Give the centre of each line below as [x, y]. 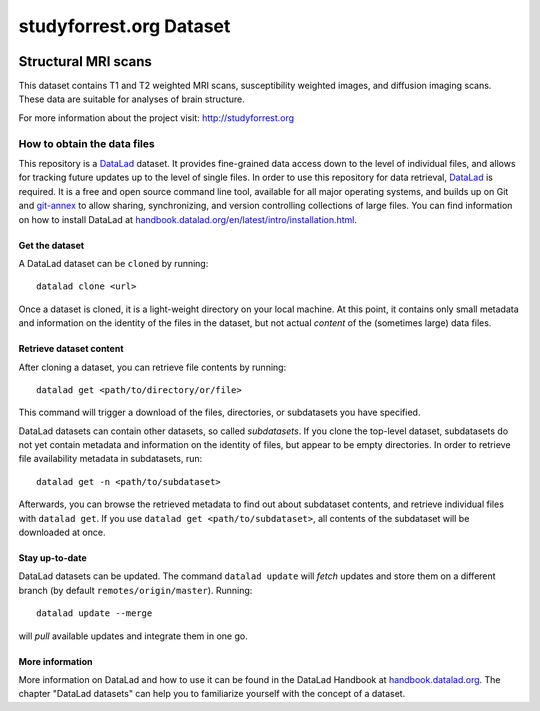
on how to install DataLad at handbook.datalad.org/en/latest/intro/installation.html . [188, 219]
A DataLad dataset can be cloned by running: [113, 263]
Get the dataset [51, 245]
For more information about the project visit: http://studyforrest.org [156, 117]
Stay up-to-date [52, 558]
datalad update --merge [94, 613]
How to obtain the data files [86, 143]
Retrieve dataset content [71, 349]
